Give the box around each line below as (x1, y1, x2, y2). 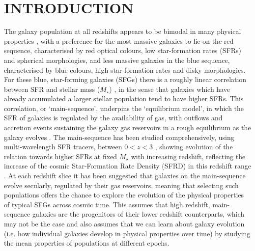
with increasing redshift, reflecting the (131, 151, 246, 161)
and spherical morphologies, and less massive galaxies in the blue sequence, (4, 55, 230, 65)
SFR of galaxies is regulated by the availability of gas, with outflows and (4, 112, 223, 123)
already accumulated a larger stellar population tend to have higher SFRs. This (4, 93, 244, 104)
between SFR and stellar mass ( (4, 84, 100, 94)
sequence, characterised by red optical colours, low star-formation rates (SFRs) (4, 45, 241, 56)
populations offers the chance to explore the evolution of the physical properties (4, 190, 244, 200)
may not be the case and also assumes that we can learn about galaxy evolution (4, 219, 245, 228)
